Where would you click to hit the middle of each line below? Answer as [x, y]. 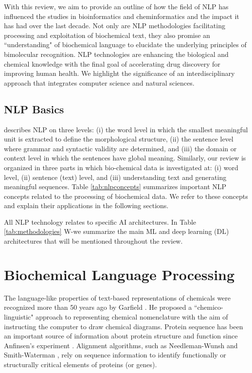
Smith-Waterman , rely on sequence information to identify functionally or [115, 355]
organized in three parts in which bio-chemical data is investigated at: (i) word [121, 167]
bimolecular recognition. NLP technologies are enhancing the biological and [116, 54]
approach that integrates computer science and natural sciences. [99, 82]
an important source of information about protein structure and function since [121, 336]
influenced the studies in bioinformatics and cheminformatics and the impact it [122, 16]
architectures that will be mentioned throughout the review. [93, 241]
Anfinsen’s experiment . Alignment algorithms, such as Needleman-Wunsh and [121, 345]
